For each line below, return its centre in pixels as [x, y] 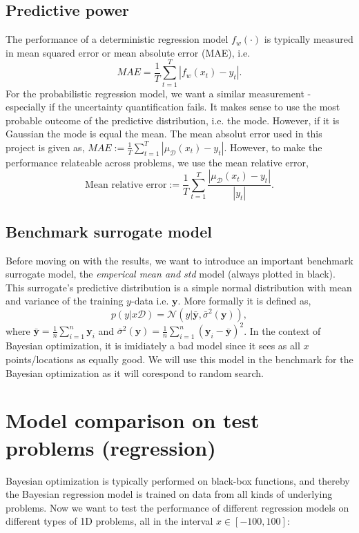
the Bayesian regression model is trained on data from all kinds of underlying [169, 494]
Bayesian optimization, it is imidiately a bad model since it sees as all [153, 346]
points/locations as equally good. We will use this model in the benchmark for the [179, 359]
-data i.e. [150, 301]
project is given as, [45, 147]
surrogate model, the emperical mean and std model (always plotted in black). [171, 274]
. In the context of [282, 330]
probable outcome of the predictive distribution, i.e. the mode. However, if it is [173, 120]
